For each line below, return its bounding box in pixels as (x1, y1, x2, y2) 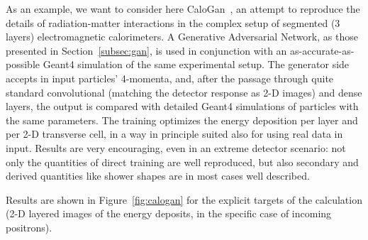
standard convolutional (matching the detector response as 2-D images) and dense (6, 84, 362, 99)
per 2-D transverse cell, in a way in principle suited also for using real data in (6, 126, 343, 141)
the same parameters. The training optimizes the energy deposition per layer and (6, 112, 358, 127)
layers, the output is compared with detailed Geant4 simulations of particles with (6, 99, 359, 114)
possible (6, 57, 40, 72)
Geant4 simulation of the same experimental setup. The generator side (43, 57, 350, 72)
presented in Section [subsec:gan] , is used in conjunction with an (6, 43, 287, 58)
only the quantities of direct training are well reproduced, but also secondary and (6, 154, 359, 169)
